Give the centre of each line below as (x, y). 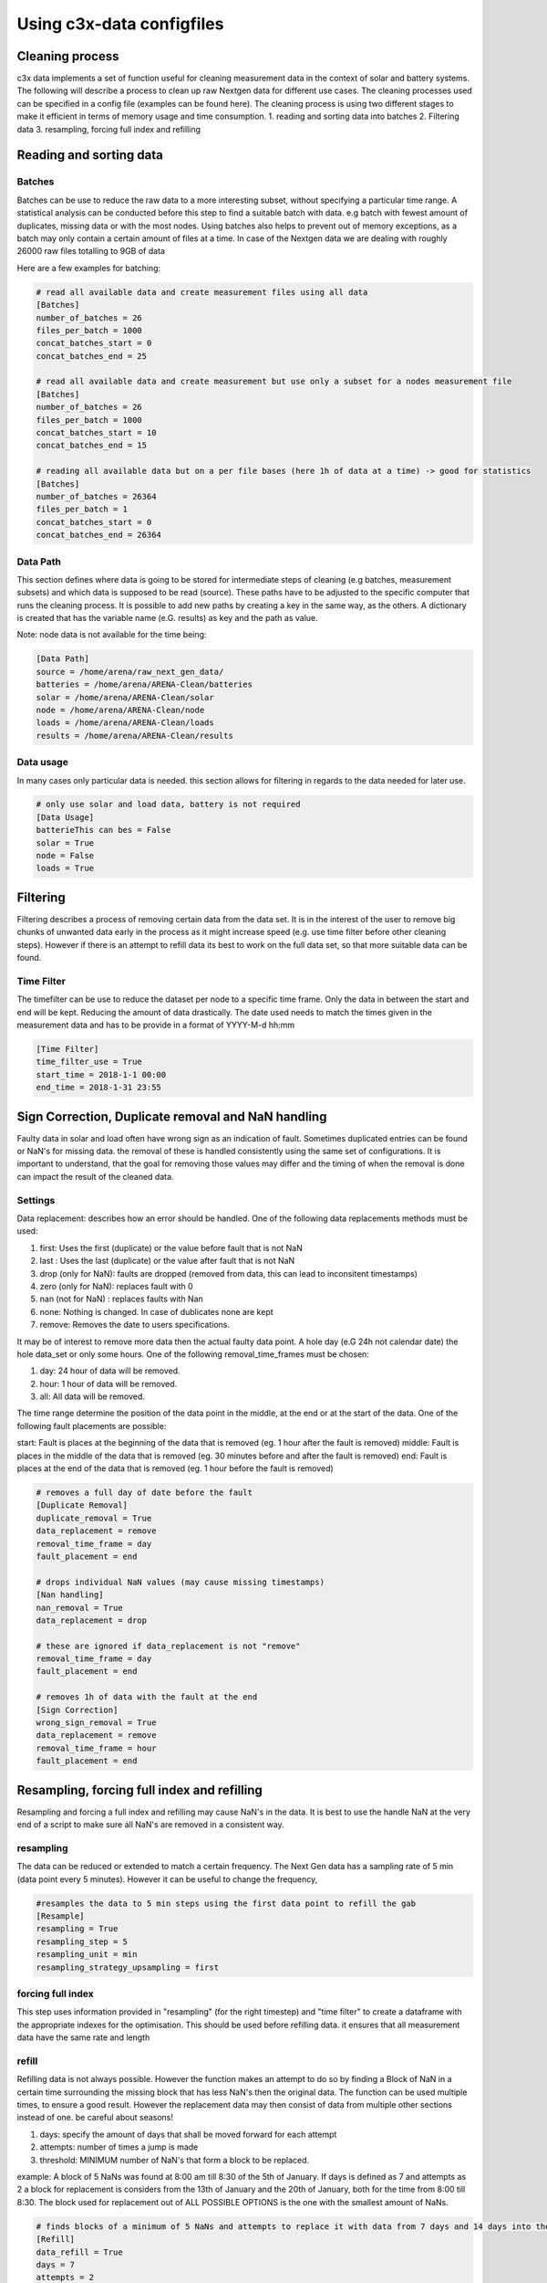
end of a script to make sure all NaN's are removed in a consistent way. (150, 1825)
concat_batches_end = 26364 (98, 535)
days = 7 (56, 2264)
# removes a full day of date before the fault (144, 1493)
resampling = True (77, 1929)
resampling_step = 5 (82, 1941)
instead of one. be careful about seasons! (95, 2118)
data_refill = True (79, 2252)
